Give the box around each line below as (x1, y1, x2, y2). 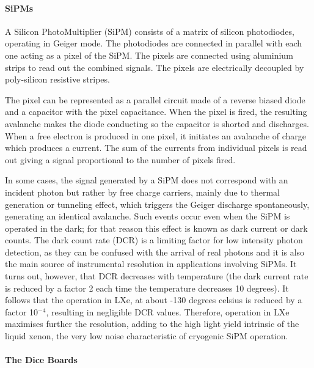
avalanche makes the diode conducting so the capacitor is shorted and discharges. (5, 117, 309, 130)
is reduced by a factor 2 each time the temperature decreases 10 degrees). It (5, 281, 289, 294)
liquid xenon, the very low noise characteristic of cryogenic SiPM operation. (5, 329, 288, 342)
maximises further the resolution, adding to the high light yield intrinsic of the (5, 317, 299, 330)
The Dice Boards (5, 353, 78, 366)
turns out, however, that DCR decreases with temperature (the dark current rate (5, 270, 309, 282)
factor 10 (5, 305, 38, 318)
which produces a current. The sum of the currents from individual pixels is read (5, 141, 307, 154)
